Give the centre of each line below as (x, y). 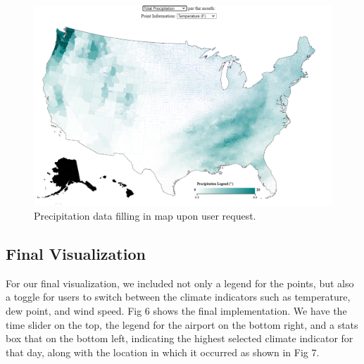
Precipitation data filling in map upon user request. (145, 216)
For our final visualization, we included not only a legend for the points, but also (180, 283)
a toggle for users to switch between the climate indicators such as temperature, (178, 297)
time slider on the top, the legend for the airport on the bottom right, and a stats (182, 324)
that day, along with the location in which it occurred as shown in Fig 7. (163, 352)
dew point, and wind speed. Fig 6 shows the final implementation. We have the (176, 311)
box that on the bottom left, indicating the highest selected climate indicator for (180, 338)
